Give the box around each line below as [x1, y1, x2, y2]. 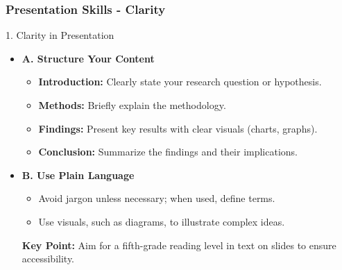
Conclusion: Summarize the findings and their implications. [38, 144, 298, 159]
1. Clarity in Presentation [6, 28, 114, 42]
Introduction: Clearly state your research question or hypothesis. [38, 74, 322, 89]
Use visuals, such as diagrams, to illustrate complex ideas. [38, 214, 285, 228]
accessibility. [22, 251, 75, 266]
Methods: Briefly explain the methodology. [38, 98, 226, 112]
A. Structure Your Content [22, 51, 155, 65]
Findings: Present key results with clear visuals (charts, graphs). [38, 121, 318, 135]
